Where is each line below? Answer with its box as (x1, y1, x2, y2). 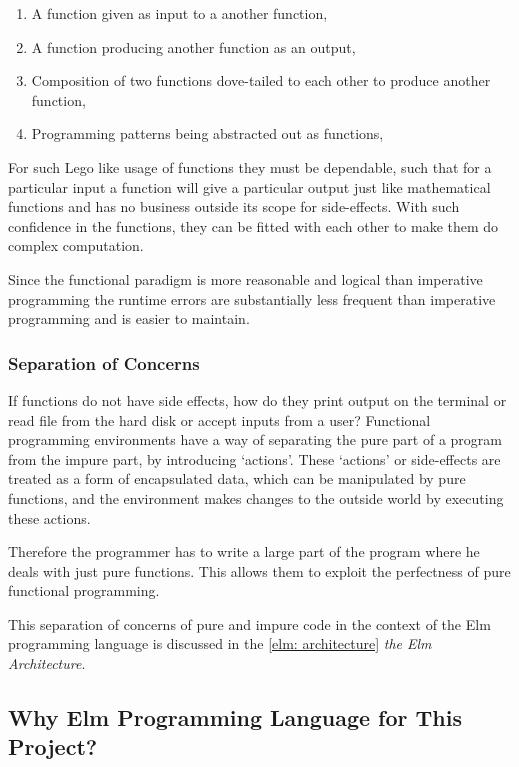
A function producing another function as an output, (31, 36, 356, 57)
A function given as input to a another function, (31, 3, 328, 23)
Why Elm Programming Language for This (8, 702, 463, 733)
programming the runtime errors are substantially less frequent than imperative (8, 288, 496, 309)
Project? (8, 731, 98, 762)
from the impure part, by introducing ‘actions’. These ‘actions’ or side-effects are (8, 448, 501, 469)
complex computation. (8, 235, 144, 256)
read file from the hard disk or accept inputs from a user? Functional (8, 409, 431, 430)
